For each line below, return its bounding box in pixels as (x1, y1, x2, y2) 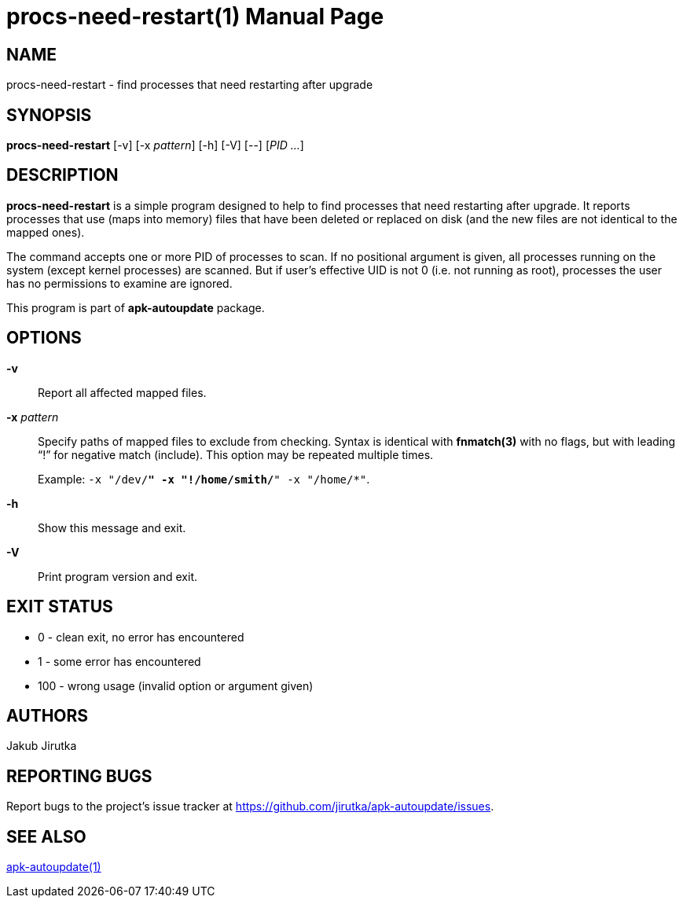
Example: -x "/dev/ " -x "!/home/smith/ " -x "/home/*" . (38, 472, 370, 486)
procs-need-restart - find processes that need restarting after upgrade (6, 78, 373, 92)
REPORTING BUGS (6, 766, 152, 786)
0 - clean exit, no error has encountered (38, 630, 244, 644)
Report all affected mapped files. (38, 385, 207, 399)
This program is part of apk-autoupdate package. (6, 300, 265, 314)
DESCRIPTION (6, 165, 119, 186)
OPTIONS (6, 328, 82, 348)
